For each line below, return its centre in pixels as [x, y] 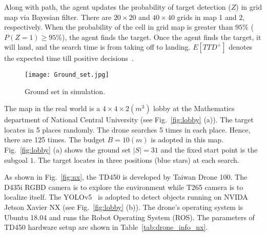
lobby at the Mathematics [194, 108]
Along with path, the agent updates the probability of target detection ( [118, 7]
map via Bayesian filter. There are [58, 17]
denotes [241, 47]
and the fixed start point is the [209, 149]
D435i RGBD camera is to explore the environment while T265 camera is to [124, 187]
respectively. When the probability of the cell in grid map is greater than [119, 27]
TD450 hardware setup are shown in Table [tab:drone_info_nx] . [106, 227]
